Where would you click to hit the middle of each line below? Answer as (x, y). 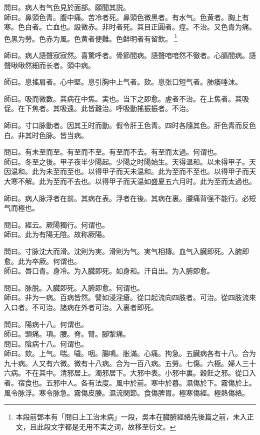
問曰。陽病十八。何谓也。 (46, 324)
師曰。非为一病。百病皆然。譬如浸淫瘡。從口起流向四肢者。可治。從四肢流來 (130, 297)
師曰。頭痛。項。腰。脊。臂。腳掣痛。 (67, 334)
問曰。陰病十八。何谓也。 (46, 343)
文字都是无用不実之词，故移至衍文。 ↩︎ (113, 426)
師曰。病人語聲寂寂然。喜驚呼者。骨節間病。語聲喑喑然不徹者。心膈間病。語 (130, 55)
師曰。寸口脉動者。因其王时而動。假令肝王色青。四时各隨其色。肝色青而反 (126, 125)
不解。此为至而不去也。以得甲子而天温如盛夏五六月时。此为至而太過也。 (137, 181)
